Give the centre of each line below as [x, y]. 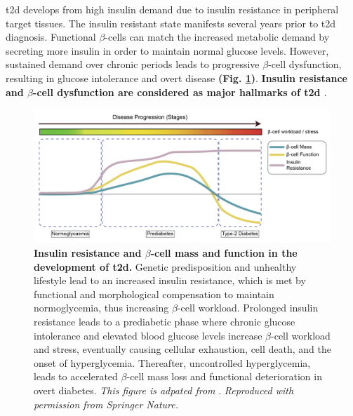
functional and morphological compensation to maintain [154, 294]
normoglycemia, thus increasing [101, 308]
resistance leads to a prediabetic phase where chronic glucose [165, 322]
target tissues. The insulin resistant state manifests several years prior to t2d [171, 23]
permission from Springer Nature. [106, 404]
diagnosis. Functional [51, 37]
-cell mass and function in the [224, 253]
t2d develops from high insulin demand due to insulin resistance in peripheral [172, 9]
